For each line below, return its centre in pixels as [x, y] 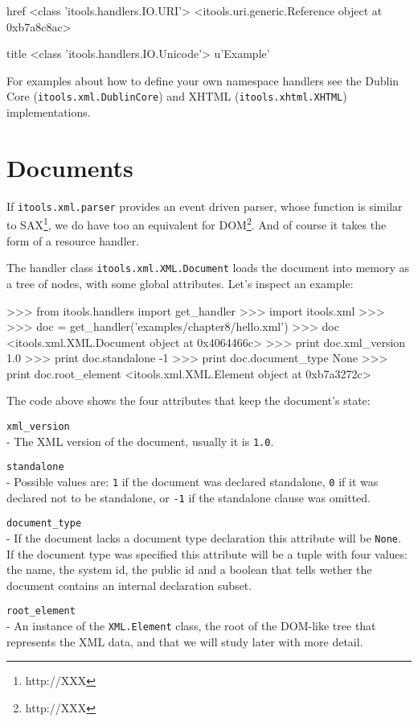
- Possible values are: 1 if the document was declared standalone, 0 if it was [193, 482]
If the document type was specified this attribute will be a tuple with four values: [207, 553]
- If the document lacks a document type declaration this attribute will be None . [204, 538]
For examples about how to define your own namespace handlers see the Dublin [203, 80]
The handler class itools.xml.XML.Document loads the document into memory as [208, 268]
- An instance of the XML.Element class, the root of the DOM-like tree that [191, 626]
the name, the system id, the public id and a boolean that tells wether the [189, 569]
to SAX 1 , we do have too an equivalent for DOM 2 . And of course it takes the [197, 224]
